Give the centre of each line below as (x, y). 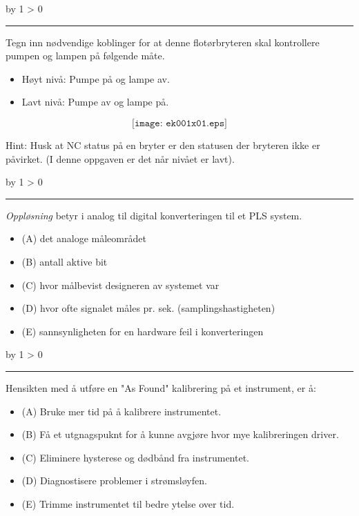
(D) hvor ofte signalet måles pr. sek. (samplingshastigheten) (148, 308)
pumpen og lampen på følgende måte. (85, 56)
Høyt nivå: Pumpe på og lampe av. (96, 78)
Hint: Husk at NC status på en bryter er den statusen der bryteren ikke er (163, 145)
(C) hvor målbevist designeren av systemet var (120, 285)
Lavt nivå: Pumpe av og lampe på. (95, 102)
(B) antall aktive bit (65, 261)
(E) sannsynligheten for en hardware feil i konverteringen (143, 331)
